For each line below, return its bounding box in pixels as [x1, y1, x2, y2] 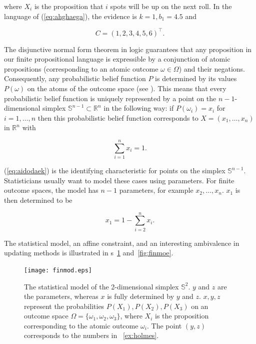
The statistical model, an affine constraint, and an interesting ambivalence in [4, 237, 239, 248]
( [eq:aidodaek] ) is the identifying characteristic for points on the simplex [4, 165, 225, 176]
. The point [146, 320, 182, 330]
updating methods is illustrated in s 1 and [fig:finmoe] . [4, 247, 173, 258]
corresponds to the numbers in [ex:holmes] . [24, 330, 159, 340]
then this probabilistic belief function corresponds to [37, 112, 198, 123]
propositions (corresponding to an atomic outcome [4, 63, 158, 74]
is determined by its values [155, 73, 237, 84]
